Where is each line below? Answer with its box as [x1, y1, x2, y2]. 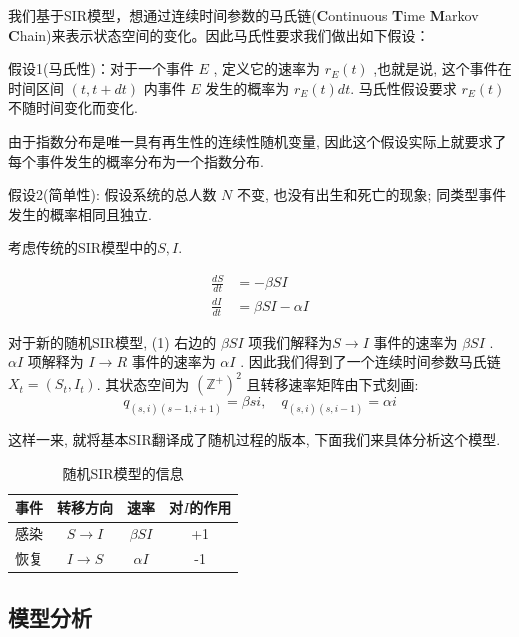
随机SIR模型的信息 [62, 462, 184, 483]
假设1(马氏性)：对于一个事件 [8, 58, 194, 79]
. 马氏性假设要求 [350, 77, 457, 98]
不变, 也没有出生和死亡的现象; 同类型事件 [237, 184, 507, 205]
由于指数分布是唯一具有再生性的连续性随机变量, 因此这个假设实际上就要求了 [8, 130, 507, 151]
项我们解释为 [248, 331, 333, 352]
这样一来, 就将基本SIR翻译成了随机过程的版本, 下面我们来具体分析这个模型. [8, 429, 501, 450]
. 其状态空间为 [96, 373, 190, 394]
